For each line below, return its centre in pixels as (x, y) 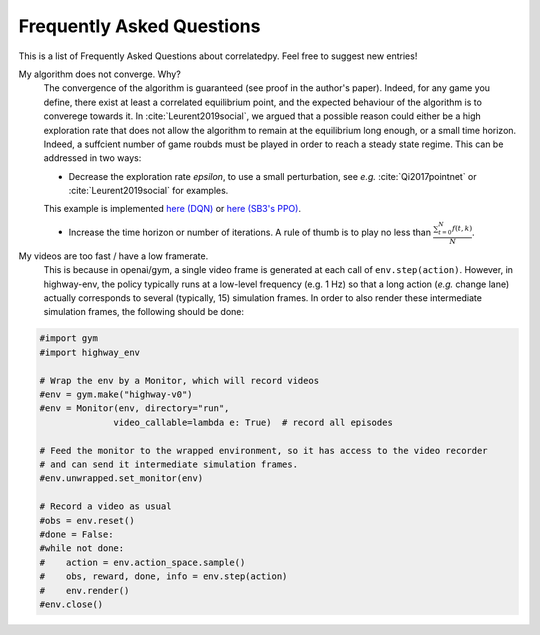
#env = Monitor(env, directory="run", (134, 408)
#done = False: (76, 534)
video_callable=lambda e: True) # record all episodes (253, 422)
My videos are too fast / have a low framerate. (113, 256)
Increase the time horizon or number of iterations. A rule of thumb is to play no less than (250, 232)
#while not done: (82, 548)
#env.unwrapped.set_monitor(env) (121, 478)
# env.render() (84, 590)
